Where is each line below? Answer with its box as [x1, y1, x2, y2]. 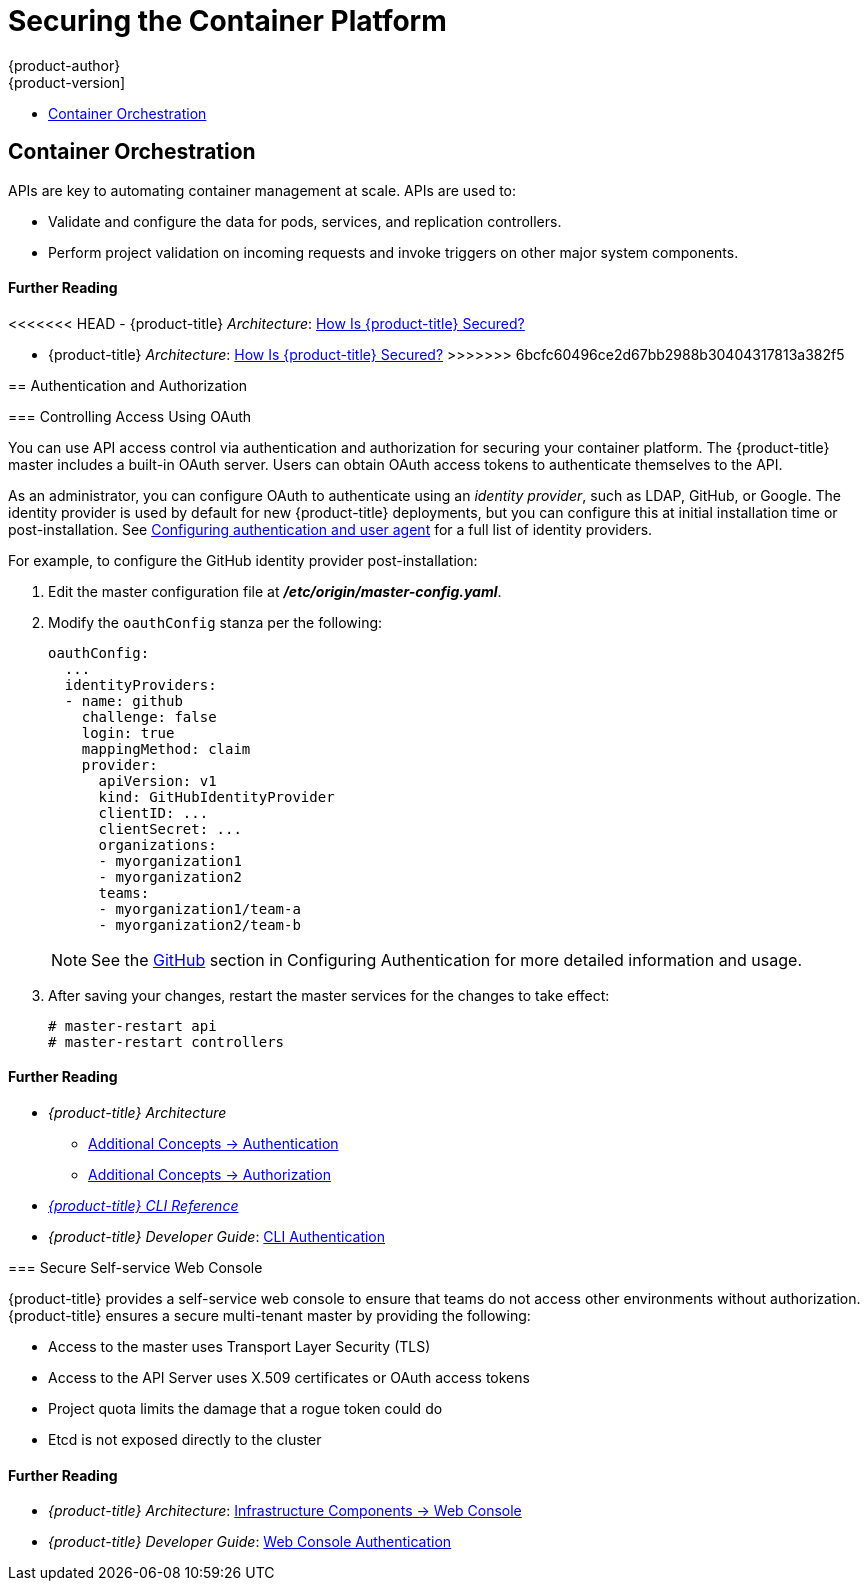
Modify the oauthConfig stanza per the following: [48, 613, 383, 631]
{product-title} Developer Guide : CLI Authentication [48, 1228, 386, 1246]
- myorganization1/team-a [98, 900, 301, 917]
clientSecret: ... [98, 820, 242, 837]
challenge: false [81, 708, 217, 725]
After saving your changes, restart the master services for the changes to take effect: [48, 986, 610, 1004]
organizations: [98, 836, 217, 853]
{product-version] [8, 73, 126, 91]
